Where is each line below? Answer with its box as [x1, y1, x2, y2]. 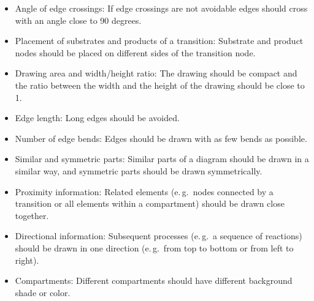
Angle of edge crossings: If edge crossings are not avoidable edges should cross [15, 2, 308, 14]
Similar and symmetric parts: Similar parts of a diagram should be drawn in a [15, 152, 309, 165]
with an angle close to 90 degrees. [15, 13, 142, 26]
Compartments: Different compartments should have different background [15, 274, 293, 287]
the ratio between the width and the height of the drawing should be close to [15, 78, 305, 91]
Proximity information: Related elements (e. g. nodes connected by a [15, 185, 274, 198]
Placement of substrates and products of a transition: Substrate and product [15, 34, 304, 47]
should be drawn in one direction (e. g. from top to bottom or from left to [15, 241, 294, 254]
